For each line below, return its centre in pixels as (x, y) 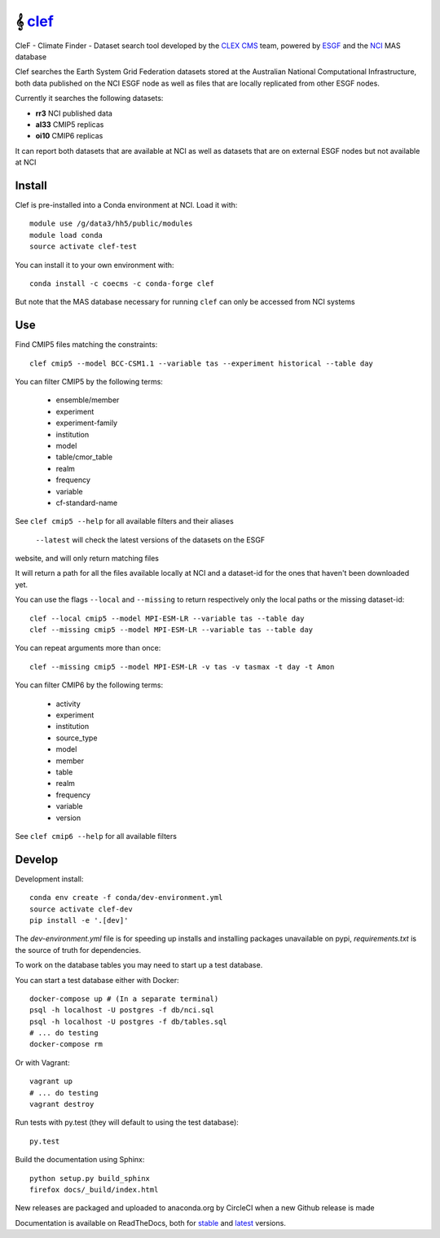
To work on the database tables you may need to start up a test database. (139, 965)
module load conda (66, 235)
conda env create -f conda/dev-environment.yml (126, 898)
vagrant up (51, 1082)
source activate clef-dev (81, 909)
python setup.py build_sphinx (90, 1178)
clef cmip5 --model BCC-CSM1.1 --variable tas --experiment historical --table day (202, 363)
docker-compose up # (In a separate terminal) (124, 999)
